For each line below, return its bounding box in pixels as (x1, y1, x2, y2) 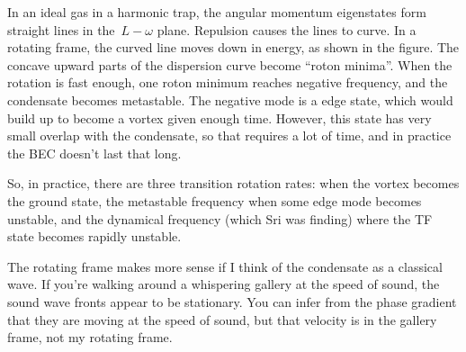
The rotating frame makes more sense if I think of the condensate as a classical (7, 257, 443, 275)
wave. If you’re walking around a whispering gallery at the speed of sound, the (7, 275, 440, 293)
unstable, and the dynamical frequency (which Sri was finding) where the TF (7, 209, 433, 228)
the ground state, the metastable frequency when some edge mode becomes (7, 191, 422, 210)
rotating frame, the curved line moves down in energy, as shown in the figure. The (7, 38, 460, 57)
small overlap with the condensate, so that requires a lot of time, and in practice (7, 126, 452, 145)
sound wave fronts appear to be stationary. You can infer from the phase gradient (7, 292, 457, 311)
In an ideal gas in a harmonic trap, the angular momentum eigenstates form (7, 3, 426, 21)
